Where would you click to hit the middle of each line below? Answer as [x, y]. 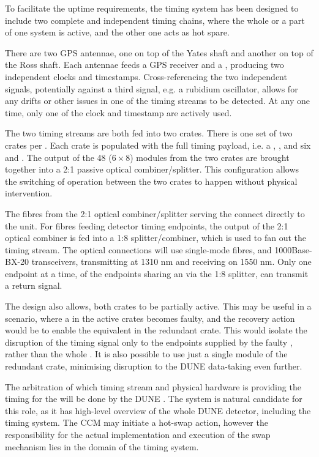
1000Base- [293, 249]
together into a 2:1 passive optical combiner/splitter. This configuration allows [152, 169]
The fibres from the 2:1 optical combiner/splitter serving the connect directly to [155, 213]
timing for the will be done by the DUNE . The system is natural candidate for [154, 399]
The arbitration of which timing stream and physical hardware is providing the [153, 386]
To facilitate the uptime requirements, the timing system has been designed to [152, 8]
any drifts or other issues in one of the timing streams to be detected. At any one [157, 101]
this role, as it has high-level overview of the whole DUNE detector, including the [158, 410]
